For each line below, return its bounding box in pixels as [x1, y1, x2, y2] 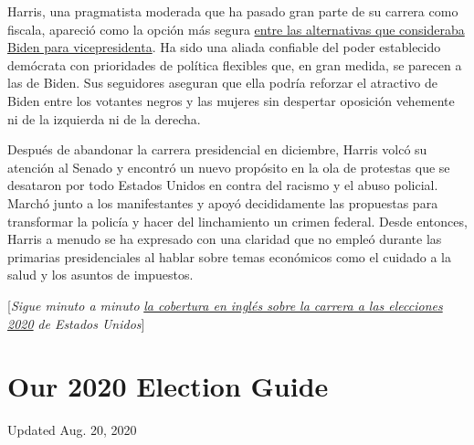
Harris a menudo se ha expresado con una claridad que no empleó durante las [7, 229, 442, 249]
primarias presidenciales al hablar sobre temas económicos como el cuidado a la [7, 247, 451, 266]
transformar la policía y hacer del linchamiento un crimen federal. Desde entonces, [7, 211, 468, 230]
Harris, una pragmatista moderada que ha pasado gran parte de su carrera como [7, 2, 458, 20]
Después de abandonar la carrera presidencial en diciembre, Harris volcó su [7, 140, 427, 159]
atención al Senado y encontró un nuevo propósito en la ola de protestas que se [7, 157, 450, 176]
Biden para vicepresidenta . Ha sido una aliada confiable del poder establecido [7, 37, 441, 57]
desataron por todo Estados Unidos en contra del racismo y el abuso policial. [7, 175, 438, 195]
